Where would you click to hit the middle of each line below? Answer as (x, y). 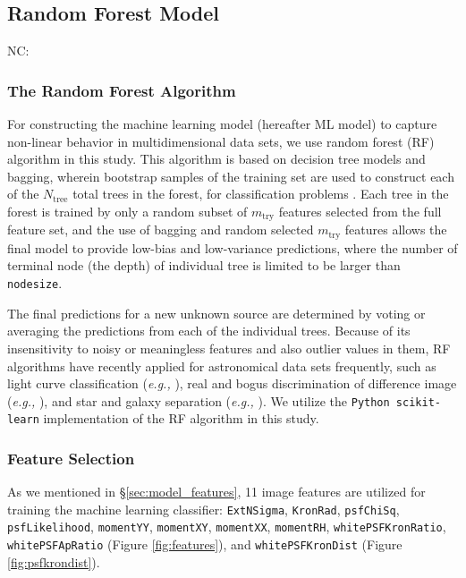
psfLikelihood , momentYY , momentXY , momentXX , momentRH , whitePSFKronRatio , (227, 527)
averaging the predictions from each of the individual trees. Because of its (209, 331)
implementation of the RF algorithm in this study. (181, 418)
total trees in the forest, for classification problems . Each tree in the (261, 194)
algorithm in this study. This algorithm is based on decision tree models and (216, 159)
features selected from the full (360, 211)
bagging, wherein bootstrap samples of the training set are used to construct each (231, 176)
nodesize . (35, 283)
